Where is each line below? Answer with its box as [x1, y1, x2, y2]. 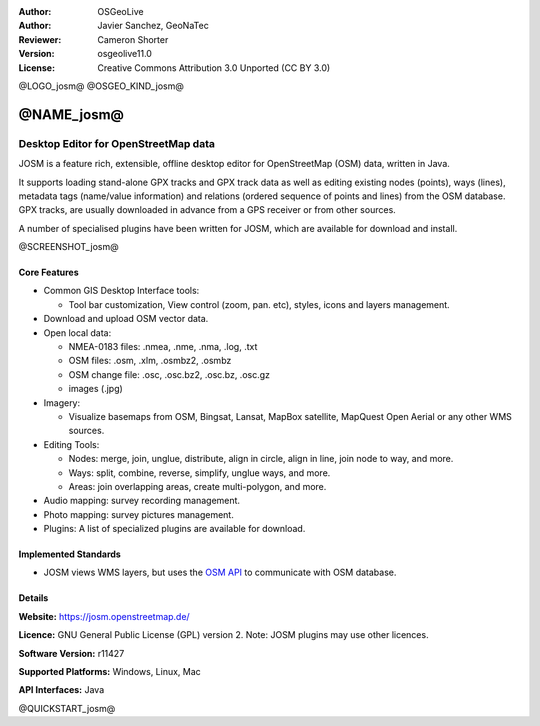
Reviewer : [18, 33, 62, 45]
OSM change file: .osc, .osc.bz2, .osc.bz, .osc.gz [68, 368, 270, 380]
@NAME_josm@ [18, 106, 125, 123]
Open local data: [43, 326, 112, 339]
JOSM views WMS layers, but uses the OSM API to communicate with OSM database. [43, 566, 397, 579]
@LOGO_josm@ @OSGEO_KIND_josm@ [18, 80, 185, 92]
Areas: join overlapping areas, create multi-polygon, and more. [68, 480, 327, 492]
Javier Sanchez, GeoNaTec [97, 20, 209, 32]
